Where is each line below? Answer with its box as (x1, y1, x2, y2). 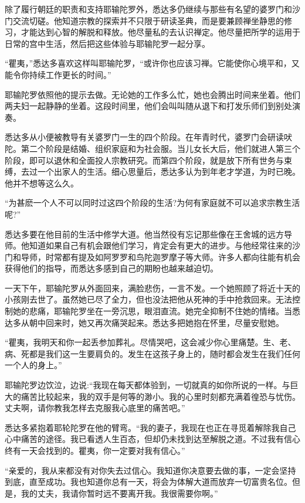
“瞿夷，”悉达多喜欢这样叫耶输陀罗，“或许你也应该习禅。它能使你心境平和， (5, 57, 292, 69)
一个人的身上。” (5, 359, 62, 371)
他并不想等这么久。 (5, 176, 79, 189)
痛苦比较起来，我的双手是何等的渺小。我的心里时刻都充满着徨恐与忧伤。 (21, 390, 300, 402)
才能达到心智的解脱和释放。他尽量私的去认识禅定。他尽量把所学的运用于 (21, 26, 300, 38)
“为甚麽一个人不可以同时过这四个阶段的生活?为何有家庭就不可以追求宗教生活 (5, 196, 300, 209)
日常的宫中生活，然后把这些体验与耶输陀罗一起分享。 (5, 37, 210, 49)
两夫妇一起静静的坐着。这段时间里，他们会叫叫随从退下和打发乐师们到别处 (5, 100, 292, 112)
